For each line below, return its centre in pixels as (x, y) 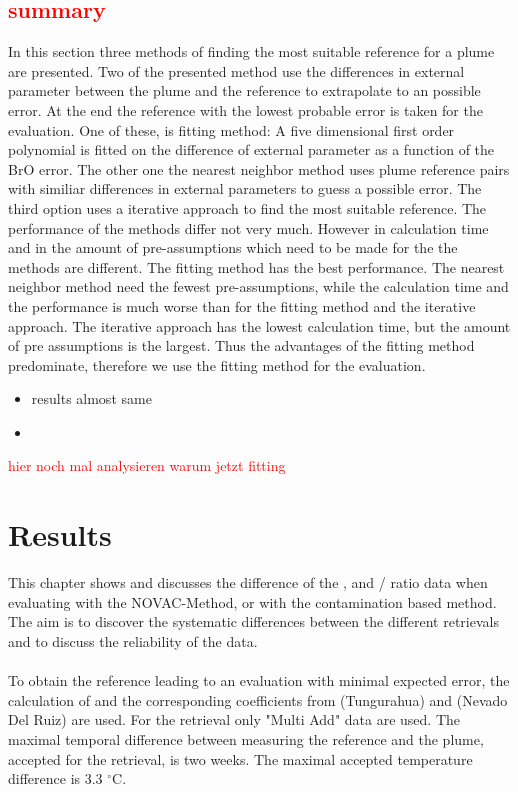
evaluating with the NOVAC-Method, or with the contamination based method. (252, 601)
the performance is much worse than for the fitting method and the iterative (242, 305)
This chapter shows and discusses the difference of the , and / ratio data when (248, 582)
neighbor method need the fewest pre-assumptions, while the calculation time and (258, 286)
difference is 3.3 (55, 778)
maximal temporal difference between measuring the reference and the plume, (246, 738)
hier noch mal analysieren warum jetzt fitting (147, 465)
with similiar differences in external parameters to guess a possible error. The (245, 188)
